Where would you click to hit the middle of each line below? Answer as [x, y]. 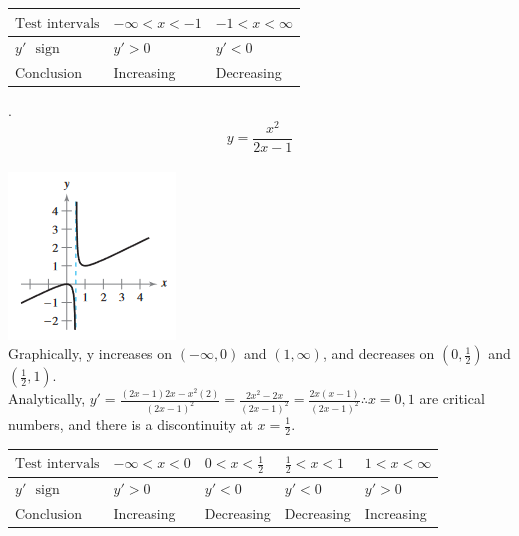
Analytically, [47, 398]
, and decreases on [378, 353]
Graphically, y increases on [90, 353]
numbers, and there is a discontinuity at [130, 424]
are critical [452, 398]
